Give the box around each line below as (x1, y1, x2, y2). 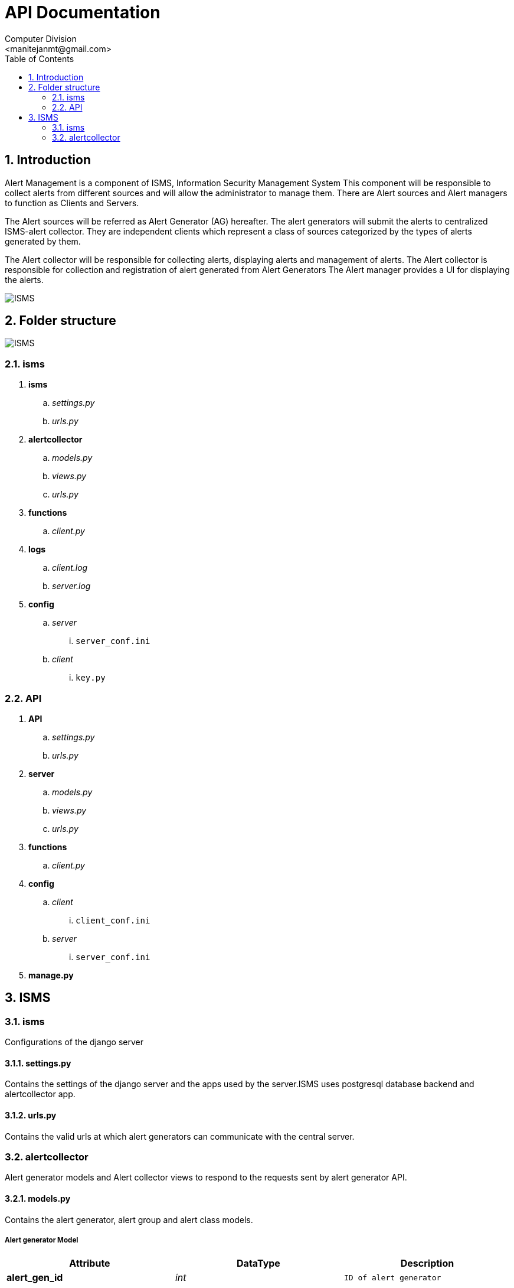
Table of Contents (5, 53, 74, 64)
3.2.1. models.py (5, 1193, 71, 1204)
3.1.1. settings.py (5, 1058, 71, 1068)
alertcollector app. (5, 1089, 76, 1100)
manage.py (28, 970, 74, 980)
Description (400, 1257, 454, 1270)
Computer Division (5, 33, 77, 44)
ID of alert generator (343, 1273, 441, 1282)
